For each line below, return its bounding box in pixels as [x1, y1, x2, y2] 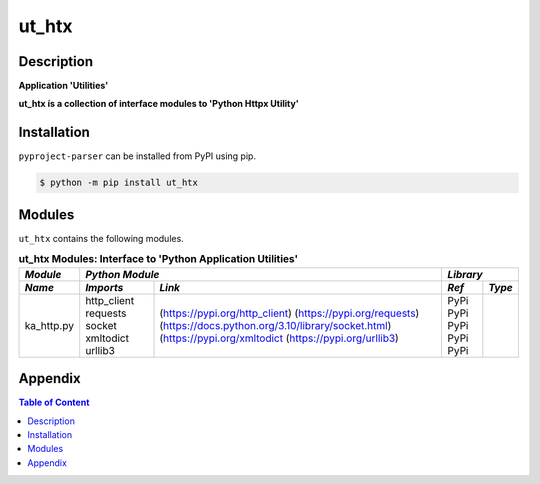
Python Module [85, 267, 160, 281]
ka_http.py [24, 318, 75, 332]
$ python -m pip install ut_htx [39, 177, 199, 189]
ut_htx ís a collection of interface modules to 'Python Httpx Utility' [18, 98, 299, 110]
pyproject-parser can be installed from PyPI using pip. [18, 150, 257, 162]
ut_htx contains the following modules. [18, 232, 184, 244]
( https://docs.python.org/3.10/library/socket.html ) [159, 318, 392, 332]
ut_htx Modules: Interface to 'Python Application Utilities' [18, 252, 299, 266]
